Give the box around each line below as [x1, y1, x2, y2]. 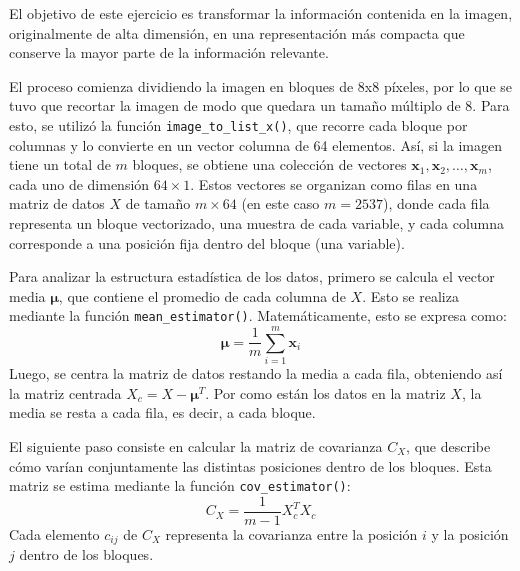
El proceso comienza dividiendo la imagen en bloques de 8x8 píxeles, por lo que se [9, 75, 513, 96]
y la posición [431, 523, 509, 544]
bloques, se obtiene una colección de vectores [132, 154, 407, 175]
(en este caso [241, 193, 320, 214]
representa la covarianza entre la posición [165, 523, 418, 544]
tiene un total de [9, 154, 111, 175]
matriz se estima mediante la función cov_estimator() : [9, 475, 351, 496]
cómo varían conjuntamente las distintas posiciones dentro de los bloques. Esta [9, 455, 492, 476]
